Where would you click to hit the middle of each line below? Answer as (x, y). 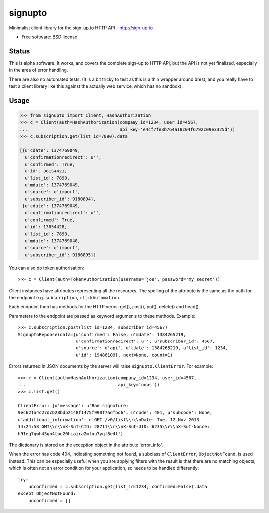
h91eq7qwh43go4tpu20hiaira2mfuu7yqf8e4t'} (71, 433)
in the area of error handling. (39, 70)
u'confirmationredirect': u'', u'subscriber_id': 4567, (145, 341)
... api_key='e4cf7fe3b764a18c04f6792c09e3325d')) (127, 129)
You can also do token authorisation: (47, 268)
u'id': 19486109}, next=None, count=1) (124, 355)
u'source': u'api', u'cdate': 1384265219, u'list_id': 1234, (152, 348)
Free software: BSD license (49, 37)
